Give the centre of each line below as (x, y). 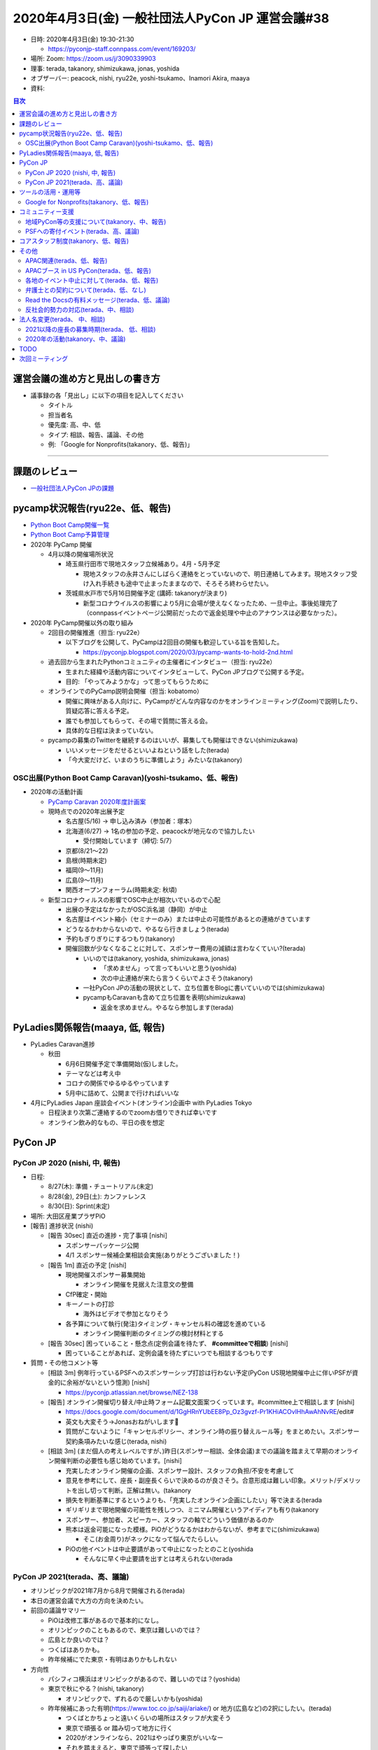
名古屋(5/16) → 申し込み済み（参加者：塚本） (131, 821)
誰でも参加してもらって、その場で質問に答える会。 (139, 720)
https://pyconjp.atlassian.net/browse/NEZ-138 (132, 1392)
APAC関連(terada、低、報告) (66, 261)
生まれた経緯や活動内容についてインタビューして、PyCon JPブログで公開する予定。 (187, 671)
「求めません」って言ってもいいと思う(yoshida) (169, 968)
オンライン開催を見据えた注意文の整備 (138, 1284)
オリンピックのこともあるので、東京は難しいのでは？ (125, 1630)
